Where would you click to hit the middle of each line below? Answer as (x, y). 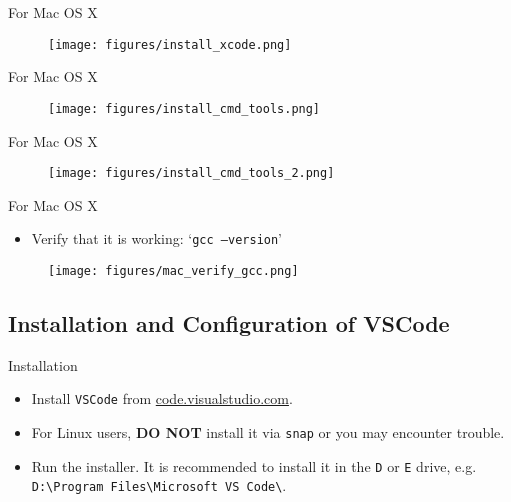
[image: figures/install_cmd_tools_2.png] (191, 173)
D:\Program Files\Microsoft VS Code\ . (159, 485)
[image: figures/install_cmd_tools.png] (184, 108)
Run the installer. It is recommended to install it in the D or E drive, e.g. (254, 465)
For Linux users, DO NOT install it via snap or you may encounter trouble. (268, 432)
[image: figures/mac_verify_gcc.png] (173, 271)
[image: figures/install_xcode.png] (170, 44)
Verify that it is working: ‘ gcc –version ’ (157, 238)
